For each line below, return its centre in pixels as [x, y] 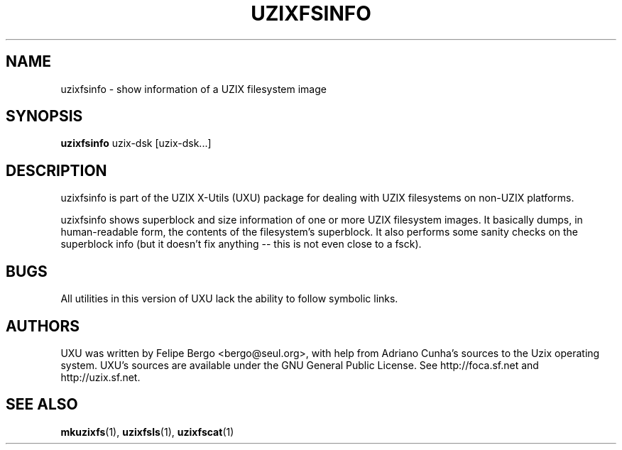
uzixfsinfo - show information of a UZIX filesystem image [193, 89]
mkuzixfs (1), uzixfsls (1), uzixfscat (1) [147, 432]
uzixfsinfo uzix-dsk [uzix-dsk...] [136, 143]
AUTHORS [43, 326]
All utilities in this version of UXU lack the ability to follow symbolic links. [229, 299]
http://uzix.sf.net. [100, 377]
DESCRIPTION [56, 170]
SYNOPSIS [44, 116]
